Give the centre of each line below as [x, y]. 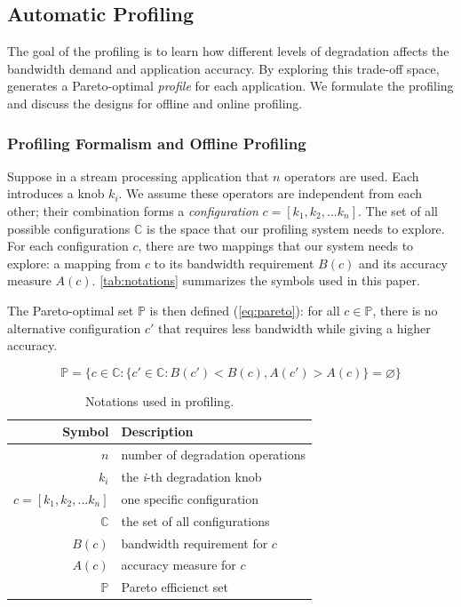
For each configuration [68, 246]
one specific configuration [190, 498]
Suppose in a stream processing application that [138, 176]
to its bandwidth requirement [234, 263]
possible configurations [69, 228]
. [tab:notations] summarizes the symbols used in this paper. [256, 280]
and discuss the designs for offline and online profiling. [155, 103]
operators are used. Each [352, 176]
